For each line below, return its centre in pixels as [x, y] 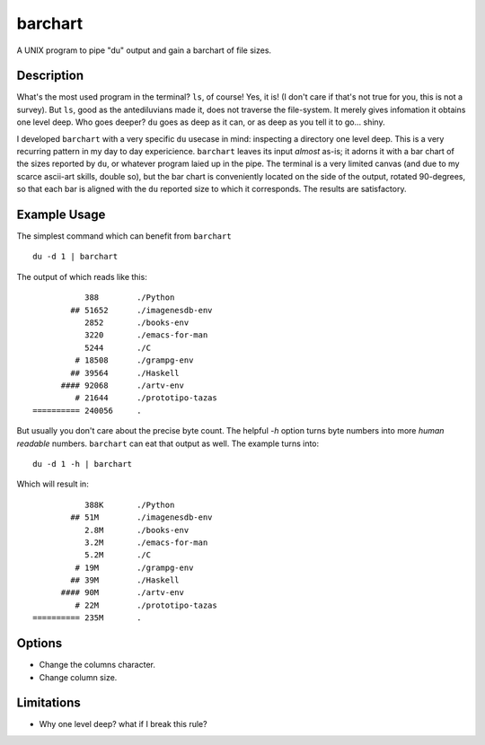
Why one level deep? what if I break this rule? [123, 724]
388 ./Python [129, 298]
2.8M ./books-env [137, 530]
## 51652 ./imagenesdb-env [141, 310]
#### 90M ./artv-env [122, 593]
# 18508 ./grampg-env [134, 360]
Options [40, 643]
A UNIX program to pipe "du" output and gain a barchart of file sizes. [144, 50]
